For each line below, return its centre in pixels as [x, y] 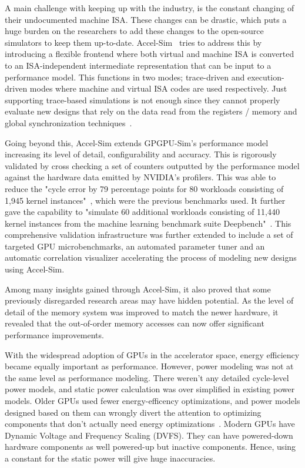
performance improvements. [54, 335]
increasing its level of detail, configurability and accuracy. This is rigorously [141, 154]
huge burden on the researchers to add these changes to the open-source [134, 31]
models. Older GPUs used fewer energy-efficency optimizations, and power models [152, 400]
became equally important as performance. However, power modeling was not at [149, 366]
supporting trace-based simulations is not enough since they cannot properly [143, 100]
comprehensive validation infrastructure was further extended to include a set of [149, 235]
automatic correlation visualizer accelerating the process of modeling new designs [151, 257]
